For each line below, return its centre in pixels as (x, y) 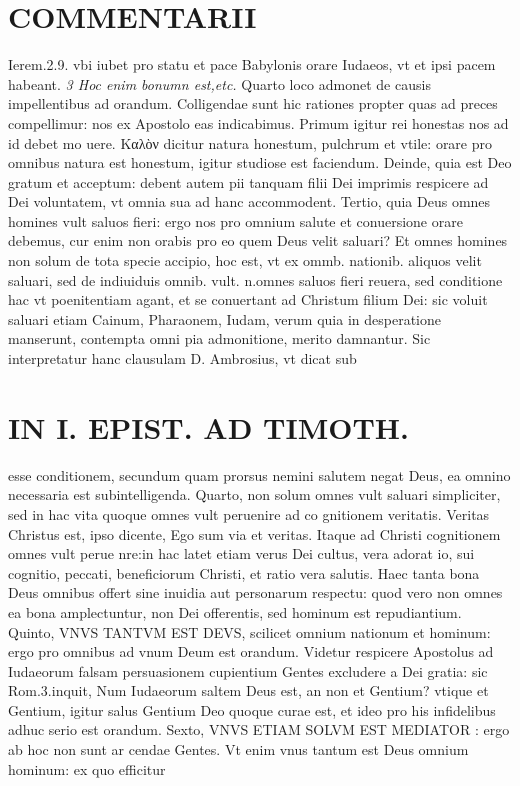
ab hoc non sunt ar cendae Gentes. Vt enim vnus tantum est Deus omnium (238, 749)
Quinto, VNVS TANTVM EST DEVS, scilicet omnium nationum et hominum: (249, 631)
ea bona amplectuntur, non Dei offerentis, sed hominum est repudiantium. (235, 611)
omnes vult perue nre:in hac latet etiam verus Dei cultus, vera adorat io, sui (241, 553)
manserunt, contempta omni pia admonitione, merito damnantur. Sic (219, 338)
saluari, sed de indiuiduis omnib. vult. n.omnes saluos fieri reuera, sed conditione (255, 279)
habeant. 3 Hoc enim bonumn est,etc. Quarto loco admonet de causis (219, 83)
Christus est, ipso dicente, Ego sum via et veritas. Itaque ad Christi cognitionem (254, 533)
